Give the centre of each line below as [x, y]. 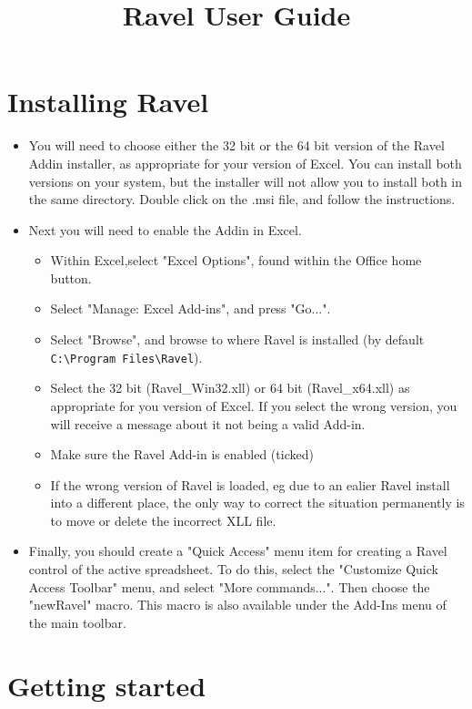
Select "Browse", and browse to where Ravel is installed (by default [237, 339]
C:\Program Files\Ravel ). [126, 357]
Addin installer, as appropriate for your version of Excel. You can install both [245, 163]
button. [71, 277]
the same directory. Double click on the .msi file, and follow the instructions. [242, 199]
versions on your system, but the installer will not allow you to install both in [246, 181]
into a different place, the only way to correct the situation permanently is [257, 503]
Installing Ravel [108, 102]
